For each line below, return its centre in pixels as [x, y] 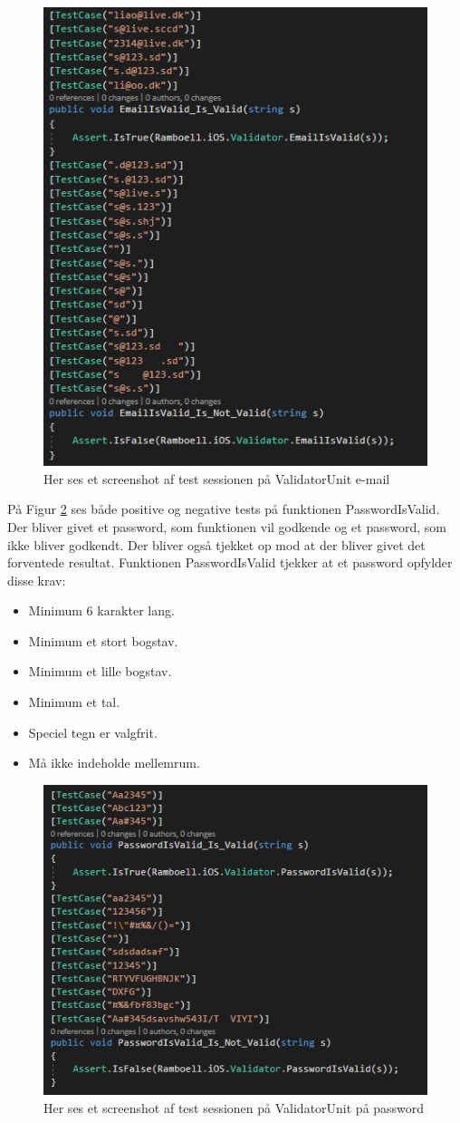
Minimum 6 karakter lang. [101, 610]
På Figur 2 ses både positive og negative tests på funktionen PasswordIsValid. [224, 509]
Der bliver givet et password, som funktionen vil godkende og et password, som [227, 526]
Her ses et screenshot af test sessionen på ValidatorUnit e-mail [217, 478]
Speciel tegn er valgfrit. [93, 732]
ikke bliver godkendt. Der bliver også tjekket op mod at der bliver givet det [216, 544]
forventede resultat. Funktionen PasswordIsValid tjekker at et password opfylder [230, 562]
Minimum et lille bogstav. [100, 671]
